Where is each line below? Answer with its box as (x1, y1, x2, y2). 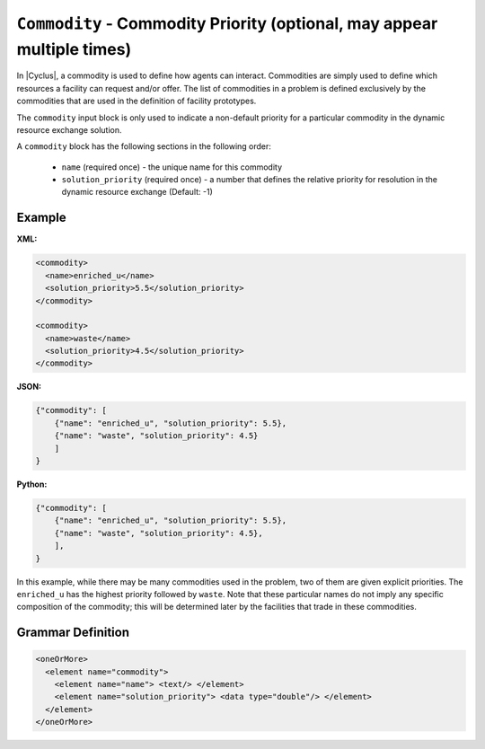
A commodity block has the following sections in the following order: (16, 141, 271, 152)
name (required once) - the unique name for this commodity (61, 162, 283, 172)
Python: (16, 479, 48, 489)
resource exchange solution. (16, 124, 122, 135)
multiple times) (16, 39, 132, 59)
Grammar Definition (16, 625, 130, 640)
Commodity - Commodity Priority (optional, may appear (16, 13, 438, 33)
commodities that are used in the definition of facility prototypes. (16, 95, 257, 107)
